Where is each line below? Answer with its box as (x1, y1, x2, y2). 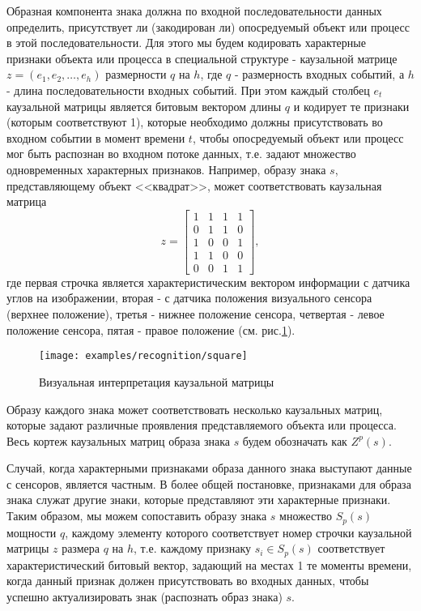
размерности (105, 66, 167, 83)
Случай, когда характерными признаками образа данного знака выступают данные (6, 459, 412, 476)
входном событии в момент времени (6, 129, 185, 146)
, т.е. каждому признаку (134, 540, 252, 557)
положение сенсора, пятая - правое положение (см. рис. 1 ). (6, 321, 296, 338)
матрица (6, 193, 47, 210)
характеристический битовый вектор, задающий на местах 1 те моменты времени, (6, 556, 412, 573)
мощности (6, 523, 57, 540)
